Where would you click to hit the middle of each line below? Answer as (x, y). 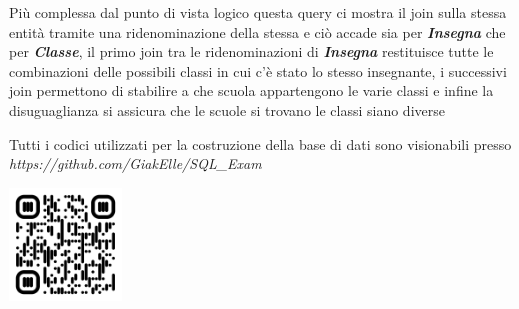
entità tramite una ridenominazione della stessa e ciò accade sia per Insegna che (257, 31)
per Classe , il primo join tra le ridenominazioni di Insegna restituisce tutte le (251, 51)
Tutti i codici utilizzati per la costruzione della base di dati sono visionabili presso (260, 143)
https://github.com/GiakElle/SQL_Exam (135, 163)
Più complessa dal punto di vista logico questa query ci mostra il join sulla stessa (258, 12)
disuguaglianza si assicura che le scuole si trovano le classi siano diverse (227, 109)
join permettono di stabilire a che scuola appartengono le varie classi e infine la (251, 90)
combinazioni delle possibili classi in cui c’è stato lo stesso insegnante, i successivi (258, 70)
